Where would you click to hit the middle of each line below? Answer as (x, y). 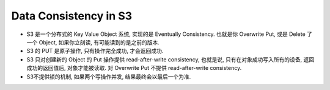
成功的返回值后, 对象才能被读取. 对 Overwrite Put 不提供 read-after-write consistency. (134, 68)
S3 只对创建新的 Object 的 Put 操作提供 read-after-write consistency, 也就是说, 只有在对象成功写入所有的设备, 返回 (170, 59)
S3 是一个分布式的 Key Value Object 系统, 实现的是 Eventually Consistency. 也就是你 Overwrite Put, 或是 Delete (166, 34)
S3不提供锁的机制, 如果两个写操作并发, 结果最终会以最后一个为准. (109, 77)
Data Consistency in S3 (72, 16)
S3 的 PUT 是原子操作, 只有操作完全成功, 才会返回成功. (95, 51)
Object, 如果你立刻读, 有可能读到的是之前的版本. (99, 42)
